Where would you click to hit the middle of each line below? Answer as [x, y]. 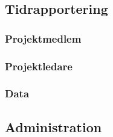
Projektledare [39, 66]
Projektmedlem [43, 38]
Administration [53, 126]
